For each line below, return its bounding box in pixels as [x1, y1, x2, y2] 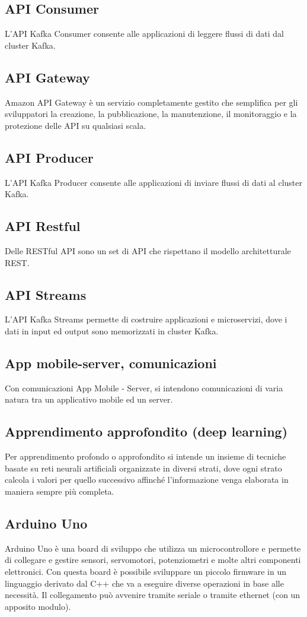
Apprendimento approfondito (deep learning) [5, 422, 288, 441]
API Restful [5, 217, 81, 235]
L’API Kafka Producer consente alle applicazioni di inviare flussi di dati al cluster [5, 176, 302, 188]
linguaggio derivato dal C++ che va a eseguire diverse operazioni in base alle [5, 577, 284, 589]
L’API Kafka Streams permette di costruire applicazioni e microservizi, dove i [5, 313, 287, 325]
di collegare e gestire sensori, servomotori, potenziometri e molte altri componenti [5, 553, 301, 566]
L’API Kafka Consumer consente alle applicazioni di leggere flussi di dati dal [5, 27, 284, 40]
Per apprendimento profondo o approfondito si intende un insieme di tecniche [5, 450, 286, 463]
